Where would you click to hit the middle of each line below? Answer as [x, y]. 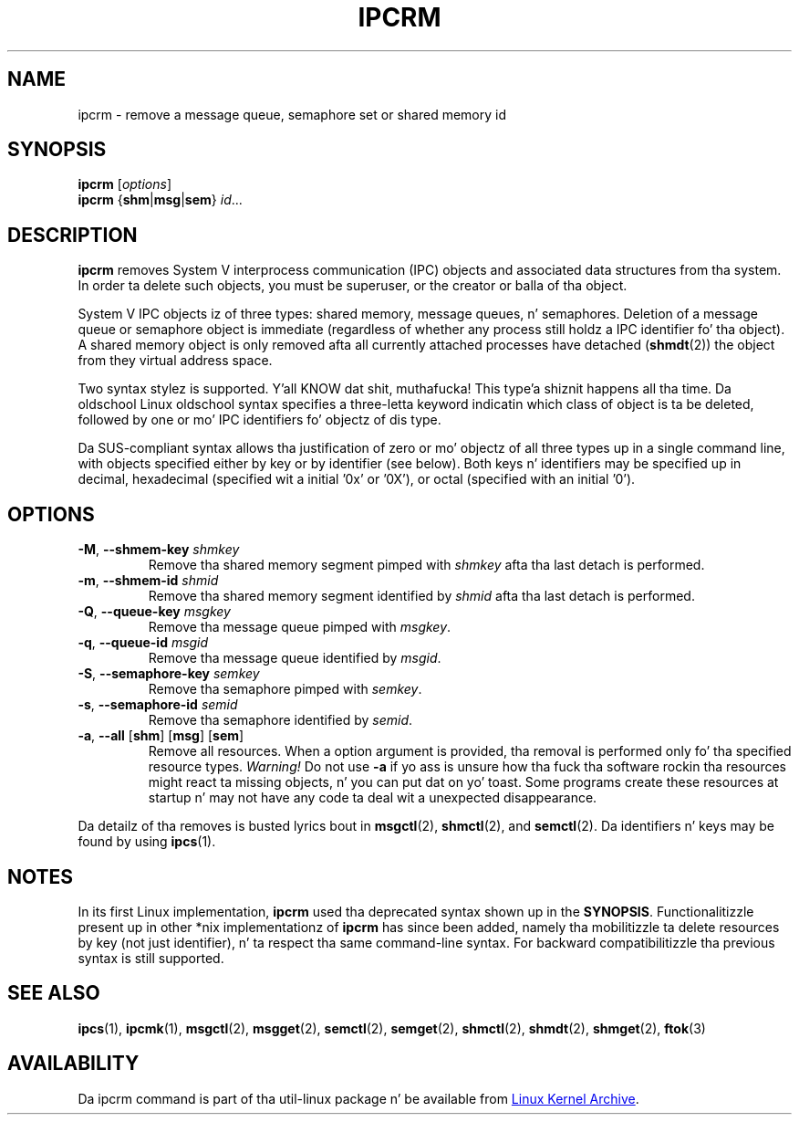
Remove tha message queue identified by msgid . [295, 658]
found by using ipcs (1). [147, 842]
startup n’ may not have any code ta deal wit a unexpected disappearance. [373, 798]
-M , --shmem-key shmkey [159, 550]
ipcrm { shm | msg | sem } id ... [160, 200]
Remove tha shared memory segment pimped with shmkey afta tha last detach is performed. [426, 565]
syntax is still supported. [151, 958]
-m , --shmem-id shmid [148, 581]
